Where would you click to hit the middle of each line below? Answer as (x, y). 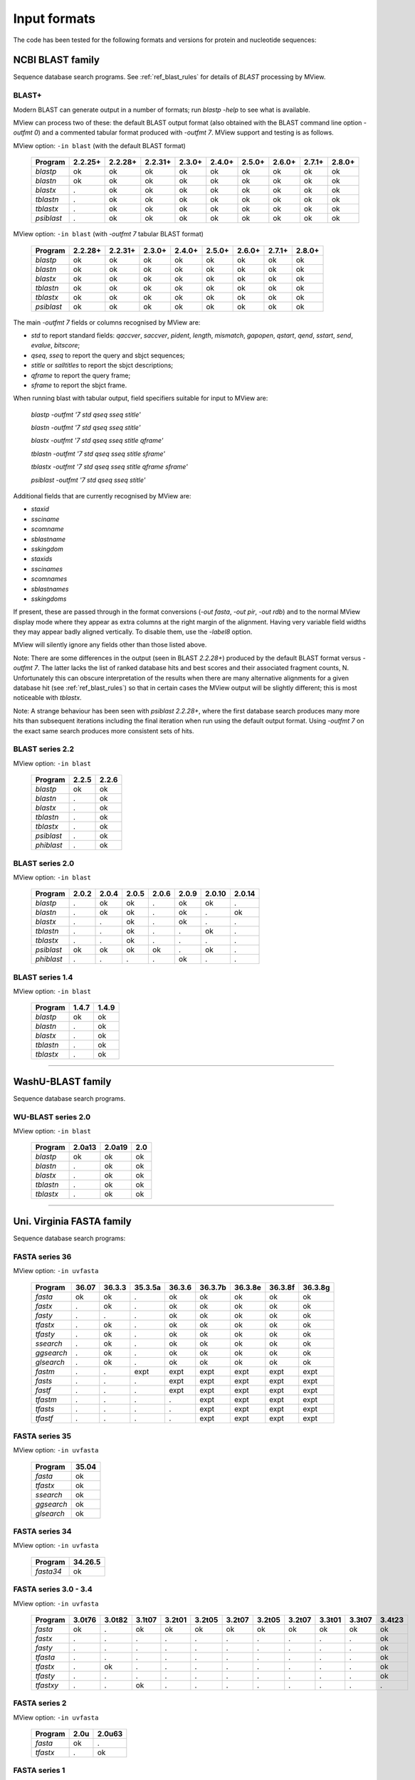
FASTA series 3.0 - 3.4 (53, 1589)
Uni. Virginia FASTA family (72, 1221)
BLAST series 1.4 (43, 977)
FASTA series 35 (42, 1436)
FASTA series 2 (40, 1703)
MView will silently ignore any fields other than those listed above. (110, 645)
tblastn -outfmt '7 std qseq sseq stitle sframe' (98, 454)
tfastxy (47, 1685)
